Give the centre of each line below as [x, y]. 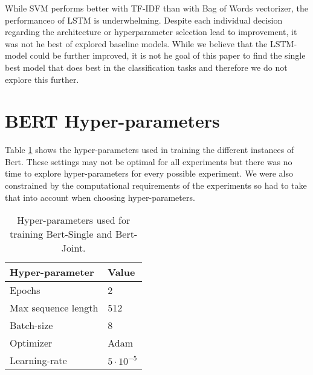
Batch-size [31, 325]
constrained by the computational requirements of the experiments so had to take [156, 185]
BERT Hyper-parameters [112, 121]
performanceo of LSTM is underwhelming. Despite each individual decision [144, 20]
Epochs [25, 290]
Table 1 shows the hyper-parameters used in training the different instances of [150, 150]
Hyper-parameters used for [74, 220]
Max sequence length [54, 308]
